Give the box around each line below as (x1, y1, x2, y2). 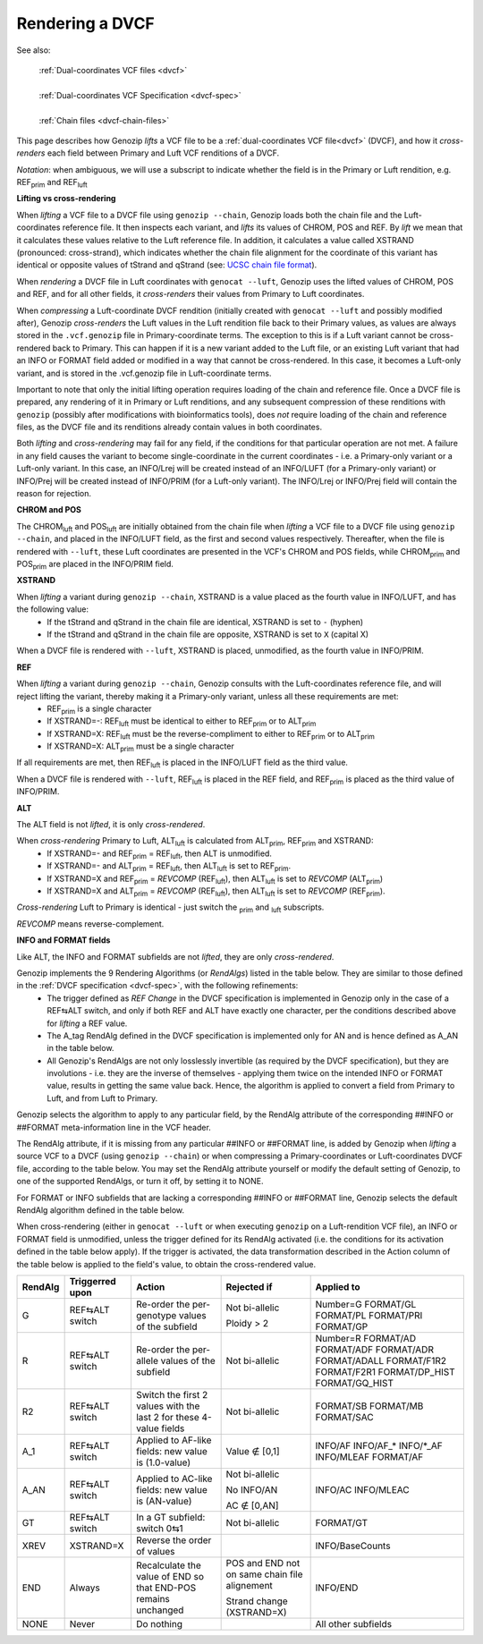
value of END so (135, 1570, 205, 1582)
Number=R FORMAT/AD (315, 1332, 416, 1344)
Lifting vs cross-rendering (16, 193, 116, 204)
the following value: (16, 604, 89, 614)
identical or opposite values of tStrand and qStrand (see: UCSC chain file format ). (16, 259, 318, 270)
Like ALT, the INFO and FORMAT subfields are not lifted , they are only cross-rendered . (16, 951, 335, 962)
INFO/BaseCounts (315, 1539, 391, 1552)
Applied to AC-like (135, 1472, 213, 1485)
